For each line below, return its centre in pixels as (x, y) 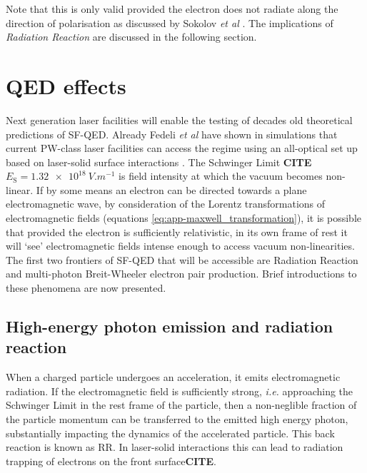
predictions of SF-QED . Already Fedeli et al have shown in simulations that (172, 134)
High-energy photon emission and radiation (170, 326)
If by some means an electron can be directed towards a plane (171, 189)
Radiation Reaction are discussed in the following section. (131, 37)
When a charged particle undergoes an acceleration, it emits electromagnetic (173, 377)
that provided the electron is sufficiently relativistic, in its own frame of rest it (177, 232)
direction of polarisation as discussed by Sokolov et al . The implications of (170, 22)
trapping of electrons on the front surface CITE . (111, 461)
